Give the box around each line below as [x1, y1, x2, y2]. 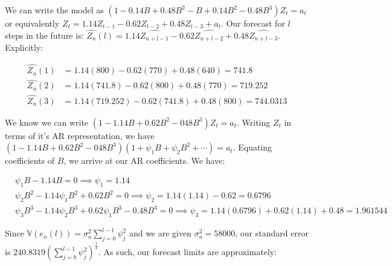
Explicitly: [5, 41, 43, 54]
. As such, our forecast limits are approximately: [98, 245, 277, 258]
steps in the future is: [5, 28, 84, 41]
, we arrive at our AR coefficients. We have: [63, 154, 225, 167]
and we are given [129, 227, 191, 239]
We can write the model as [5, 4, 104, 16]
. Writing [236, 115, 271, 128]
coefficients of [5, 154, 55, 167]
